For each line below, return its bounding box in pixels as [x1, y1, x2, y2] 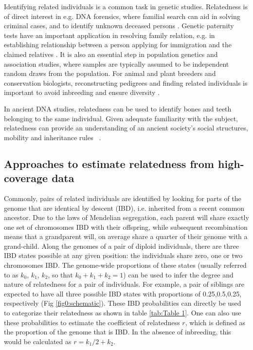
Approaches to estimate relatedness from [4, 156, 214, 171]
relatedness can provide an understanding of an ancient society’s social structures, [4, 123, 248, 133]
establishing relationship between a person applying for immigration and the [4, 39, 232, 50]
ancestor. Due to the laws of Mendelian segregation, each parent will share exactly [4, 212, 249, 222]
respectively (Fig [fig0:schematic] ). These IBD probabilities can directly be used [4, 298, 241, 308]
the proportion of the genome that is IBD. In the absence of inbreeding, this [4, 327, 231, 337]
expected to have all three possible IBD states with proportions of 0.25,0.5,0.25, [4, 288, 242, 298]
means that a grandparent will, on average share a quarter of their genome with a [4, 231, 248, 241]
